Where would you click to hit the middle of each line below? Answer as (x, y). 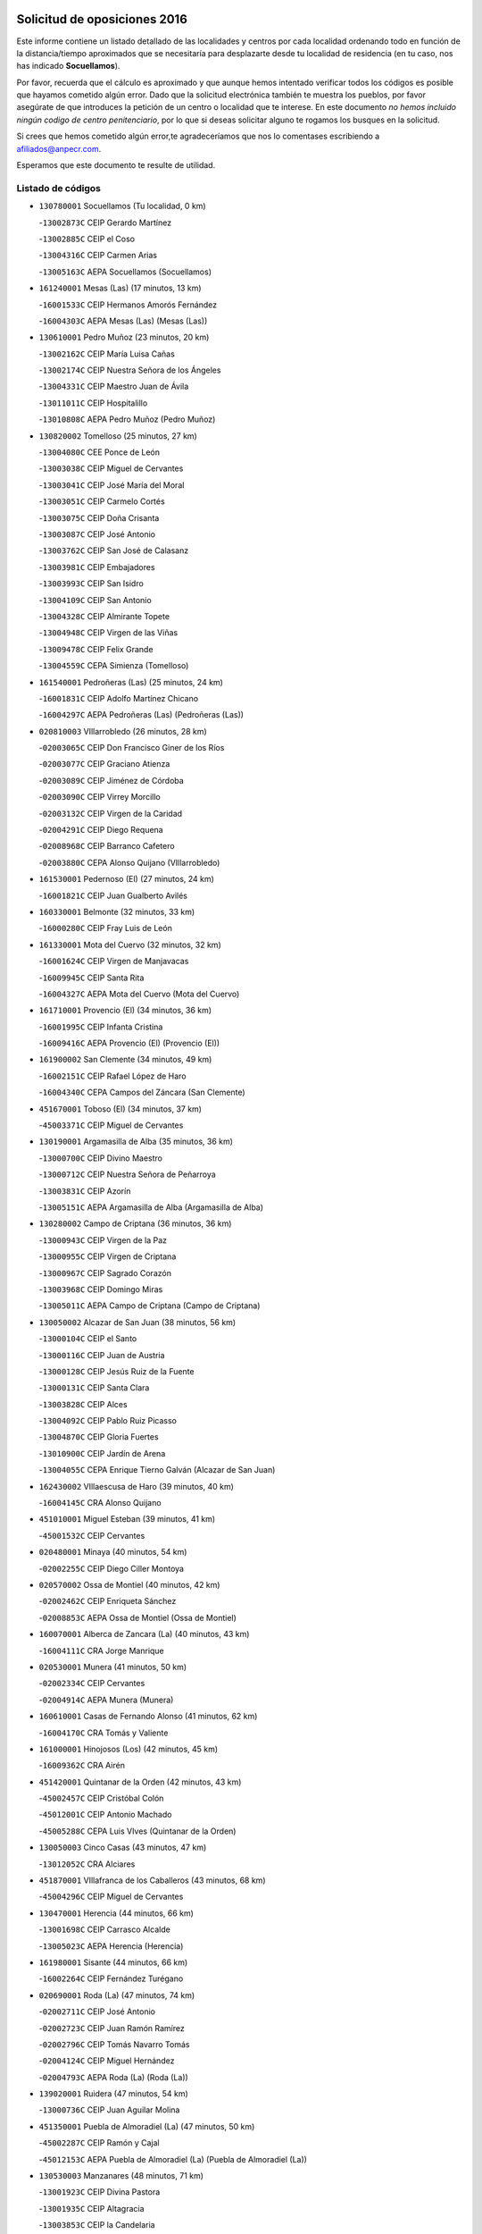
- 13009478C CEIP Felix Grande (96, 649)
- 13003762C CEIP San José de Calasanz (114, 550)
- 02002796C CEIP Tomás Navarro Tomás (114, 2044)
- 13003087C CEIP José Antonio (97, 534)
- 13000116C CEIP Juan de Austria (102, 1355)
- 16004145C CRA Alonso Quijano (100, 1503)
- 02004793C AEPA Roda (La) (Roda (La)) (114, 2077)
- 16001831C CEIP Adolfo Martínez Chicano (119, 698)
